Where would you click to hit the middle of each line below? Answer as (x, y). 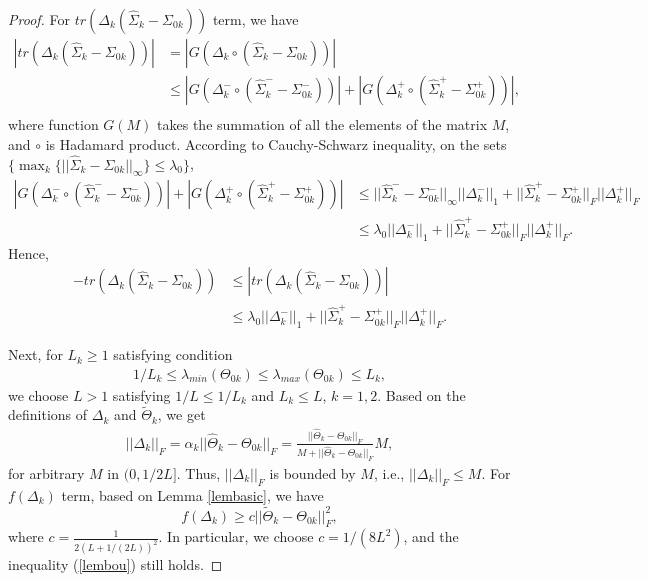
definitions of (48, 414)
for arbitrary (46, 472)
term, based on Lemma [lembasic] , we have (192, 494)
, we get (181, 414)
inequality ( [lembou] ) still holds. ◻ (115, 564)
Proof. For (39, 19)
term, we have (255, 19)
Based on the (425, 394)
